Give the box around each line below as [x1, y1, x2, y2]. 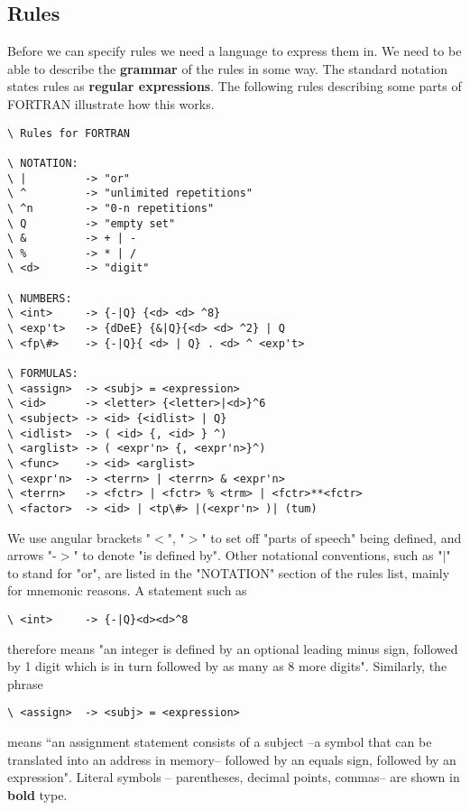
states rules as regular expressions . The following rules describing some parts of [7, 77, 462, 96]
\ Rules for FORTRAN [7, 126, 131, 140]
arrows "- [7, 546, 57, 565]
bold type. [7, 785, 68, 804]
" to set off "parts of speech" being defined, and [201, 528, 462, 547]
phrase [7, 674, 43, 693]
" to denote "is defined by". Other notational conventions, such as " [73, 546, 443, 565]
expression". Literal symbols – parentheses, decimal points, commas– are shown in [7, 768, 460, 787]
